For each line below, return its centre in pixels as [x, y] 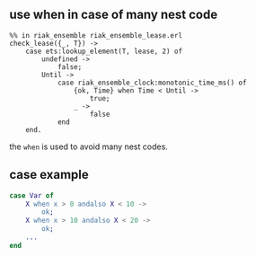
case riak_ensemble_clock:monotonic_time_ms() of [152, 83]
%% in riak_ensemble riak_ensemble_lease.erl [96, 35]
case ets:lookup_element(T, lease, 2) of [104, 51]
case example [49, 175]
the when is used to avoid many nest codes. [88, 146]
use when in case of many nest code [114, 15]
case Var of [31, 195]
